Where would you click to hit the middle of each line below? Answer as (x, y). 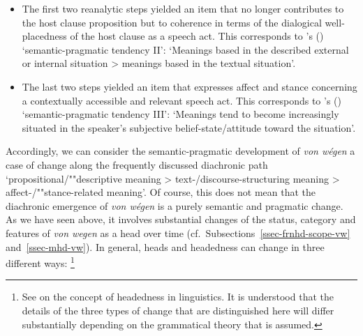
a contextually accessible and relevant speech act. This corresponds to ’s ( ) (181, 100)
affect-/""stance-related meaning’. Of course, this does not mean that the (161, 192)
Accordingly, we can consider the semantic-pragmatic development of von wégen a (180, 151)
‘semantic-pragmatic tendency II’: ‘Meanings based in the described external (185, 49)
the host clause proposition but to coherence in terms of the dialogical (172, 22)
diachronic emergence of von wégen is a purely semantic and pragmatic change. (175, 205)
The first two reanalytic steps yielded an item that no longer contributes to (183, 8)
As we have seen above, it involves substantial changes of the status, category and (181, 219)
